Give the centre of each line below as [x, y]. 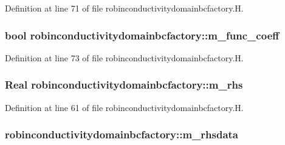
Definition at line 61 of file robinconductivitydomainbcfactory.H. [124, 107]
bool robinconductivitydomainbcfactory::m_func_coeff [142, 35]
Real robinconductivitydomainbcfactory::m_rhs [124, 85]
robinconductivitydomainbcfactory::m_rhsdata [122, 134]
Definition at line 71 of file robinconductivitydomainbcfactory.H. [124, 8]
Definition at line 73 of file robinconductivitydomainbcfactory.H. [124, 57]
